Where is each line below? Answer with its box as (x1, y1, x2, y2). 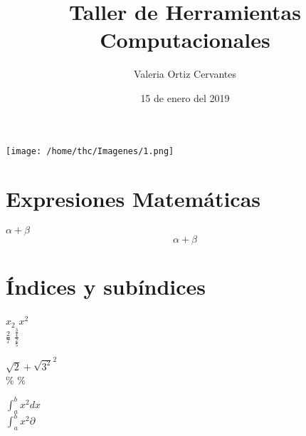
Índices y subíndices (6, 272, 206, 301)
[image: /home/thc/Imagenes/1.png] (6, 146, 174, 156)
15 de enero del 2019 (140, 90, 230, 105)
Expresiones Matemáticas (6, 184, 261, 213)
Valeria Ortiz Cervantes (133, 66, 237, 81)
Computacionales (100, 25, 270, 54)
